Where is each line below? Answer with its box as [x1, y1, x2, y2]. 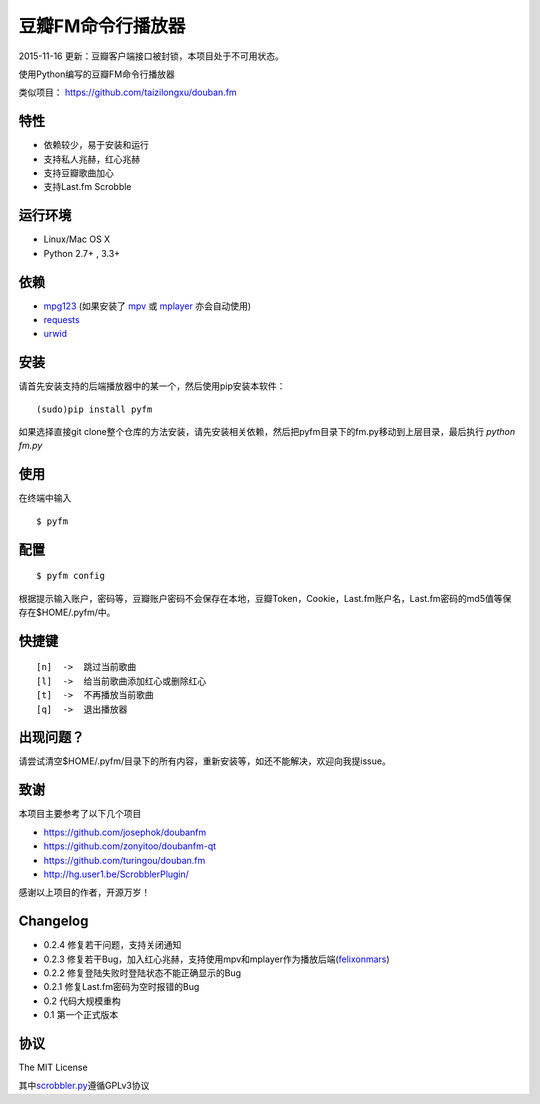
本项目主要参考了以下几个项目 [18, 808, 142, 820]
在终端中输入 [18, 492, 72, 504]
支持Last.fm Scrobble [43, 181, 132, 193]
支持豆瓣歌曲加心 [43, 167, 114, 179]
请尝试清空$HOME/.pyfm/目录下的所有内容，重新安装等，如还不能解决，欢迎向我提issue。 [18, 755, 392, 767]
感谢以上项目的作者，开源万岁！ [18, 886, 150, 899]
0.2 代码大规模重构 [43, 995, 121, 1007]
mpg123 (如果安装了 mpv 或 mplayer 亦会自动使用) [43, 300, 252, 312]
